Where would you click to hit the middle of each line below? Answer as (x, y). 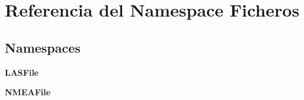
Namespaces (43, 47)
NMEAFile (28, 92)
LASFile (22, 72)
